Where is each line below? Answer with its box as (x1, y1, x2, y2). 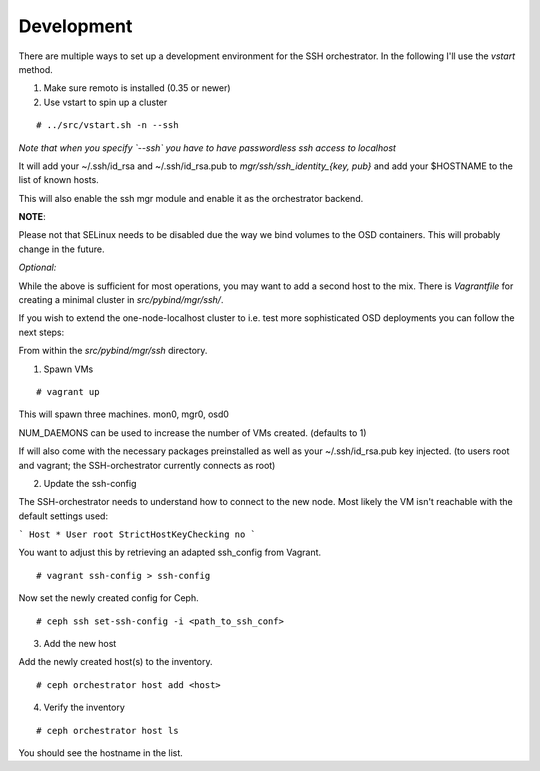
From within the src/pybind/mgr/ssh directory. (18, 345, 208, 357)
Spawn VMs (43, 363, 94, 375)
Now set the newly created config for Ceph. (18, 592, 199, 604)
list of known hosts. (18, 174, 99, 186)
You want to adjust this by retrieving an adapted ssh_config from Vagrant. (18, 546, 322, 559)
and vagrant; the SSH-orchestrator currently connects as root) (18, 459, 276, 471)
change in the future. (18, 243, 105, 255)
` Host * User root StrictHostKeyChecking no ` (18, 529, 257, 540)
